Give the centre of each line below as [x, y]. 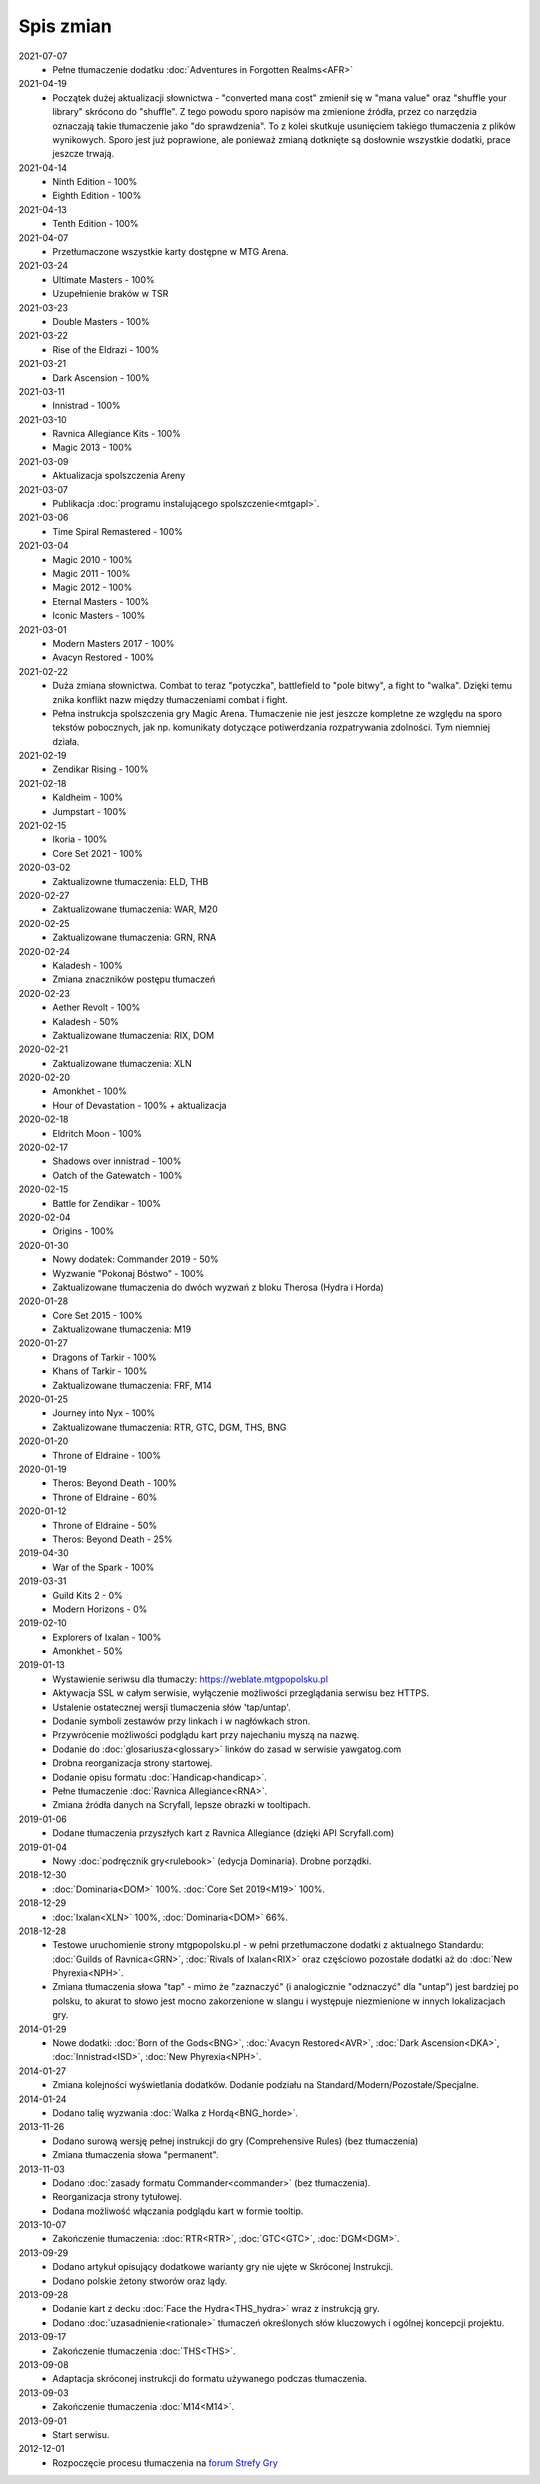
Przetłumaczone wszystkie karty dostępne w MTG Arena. [170, 252]
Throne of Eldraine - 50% [105, 1525]
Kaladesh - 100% [88, 965]
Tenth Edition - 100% [95, 224]
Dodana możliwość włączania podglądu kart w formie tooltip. [178, 2211]
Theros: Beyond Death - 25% [113, 1539]
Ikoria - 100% [80, 839]
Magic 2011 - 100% [91, 573]
